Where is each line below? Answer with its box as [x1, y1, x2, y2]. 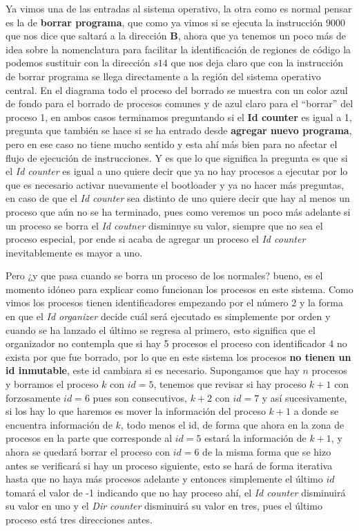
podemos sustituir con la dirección [6, 55, 151, 70]
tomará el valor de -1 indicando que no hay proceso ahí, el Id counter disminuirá [6, 485, 346, 499]
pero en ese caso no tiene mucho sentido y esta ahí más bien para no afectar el [6, 136, 338, 151]
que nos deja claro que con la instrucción [171, 55, 343, 70]
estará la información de [204, 431, 307, 445]
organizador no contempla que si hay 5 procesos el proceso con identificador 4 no [6, 336, 347, 351]
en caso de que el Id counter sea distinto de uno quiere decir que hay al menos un [6, 191, 350, 205]
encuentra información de [6, 417, 113, 431]
